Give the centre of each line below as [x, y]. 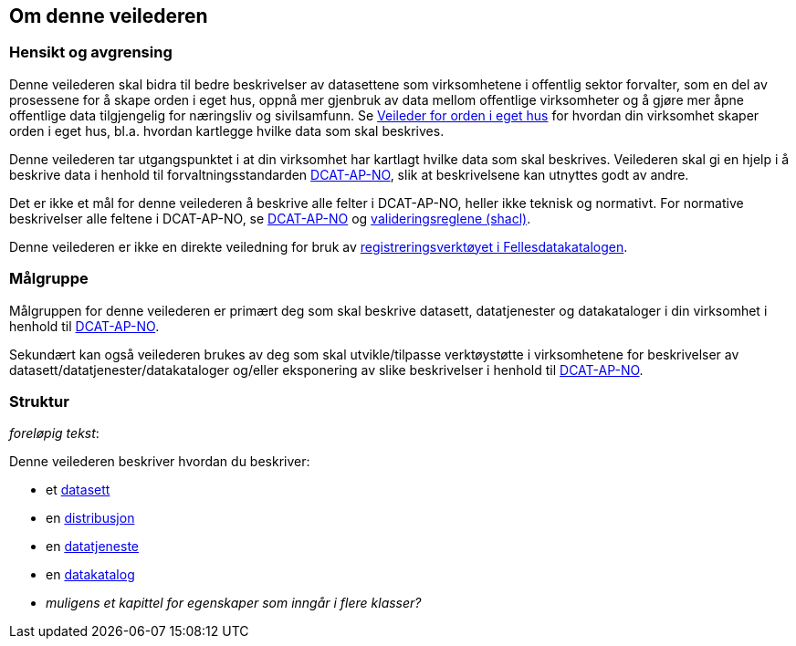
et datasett [78, 490]
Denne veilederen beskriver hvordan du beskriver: [160, 462]
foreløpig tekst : [54, 433]
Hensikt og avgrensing [91, 52]
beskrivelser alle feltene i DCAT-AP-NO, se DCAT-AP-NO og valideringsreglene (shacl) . [270, 218]
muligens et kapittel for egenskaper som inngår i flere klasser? [234, 603]
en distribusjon [90, 518]
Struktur [39, 401]
